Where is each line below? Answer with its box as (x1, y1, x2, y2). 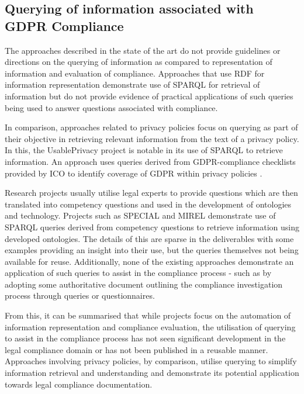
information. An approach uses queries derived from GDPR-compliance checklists (5, 155, 296, 167)
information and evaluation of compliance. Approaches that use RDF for (5, 67, 265, 79)
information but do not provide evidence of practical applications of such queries (5, 89, 293, 102)
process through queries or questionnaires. (5, 289, 155, 302)
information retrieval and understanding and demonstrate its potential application (5, 367, 299, 379)
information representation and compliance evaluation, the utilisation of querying (5, 320, 296, 333)
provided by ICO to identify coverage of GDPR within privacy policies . (5, 167, 262, 179)
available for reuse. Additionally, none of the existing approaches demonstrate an (5, 255, 294, 267)
